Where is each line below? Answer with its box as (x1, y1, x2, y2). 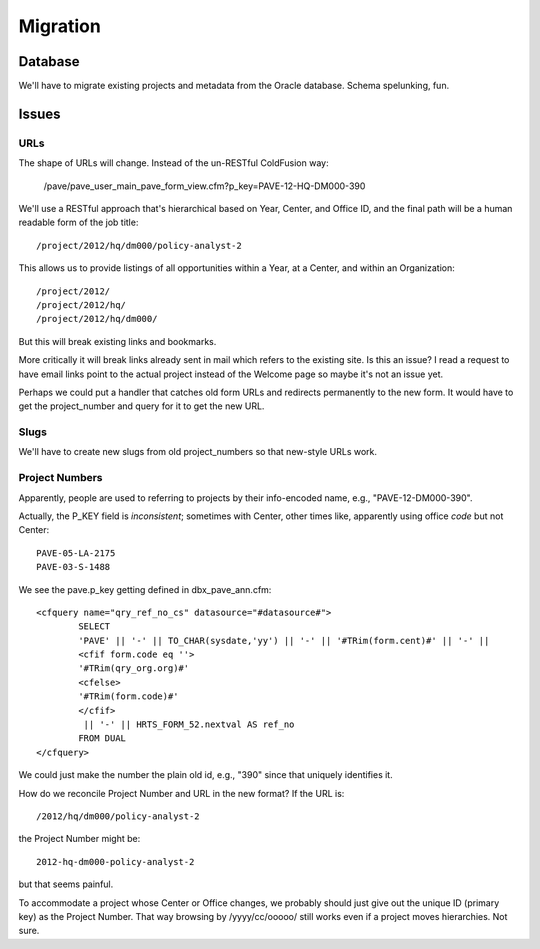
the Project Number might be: (18, 833, 141, 845)
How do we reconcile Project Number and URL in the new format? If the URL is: (18, 787, 345, 799)
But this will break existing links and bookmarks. (18, 335, 217, 347)
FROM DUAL (78, 733, 127, 744)
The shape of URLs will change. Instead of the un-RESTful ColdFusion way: (18, 157, 329, 169)
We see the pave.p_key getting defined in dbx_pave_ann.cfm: (18, 583, 272, 595)
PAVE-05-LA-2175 (36, 547, 116, 559)
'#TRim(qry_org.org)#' (78, 663, 190, 674)
